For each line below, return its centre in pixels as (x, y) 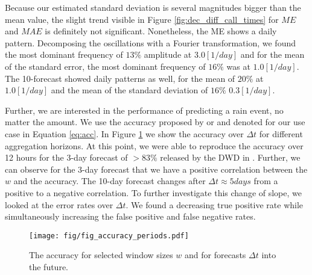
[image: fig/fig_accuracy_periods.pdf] (109, 236)
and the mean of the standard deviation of (129, 90)
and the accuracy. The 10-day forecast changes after (110, 181)
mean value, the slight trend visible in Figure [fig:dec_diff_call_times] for (142, 19)
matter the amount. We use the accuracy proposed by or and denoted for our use (155, 122)
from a (266, 181)
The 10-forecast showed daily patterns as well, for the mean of (120, 78)
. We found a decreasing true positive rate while (215, 204)
